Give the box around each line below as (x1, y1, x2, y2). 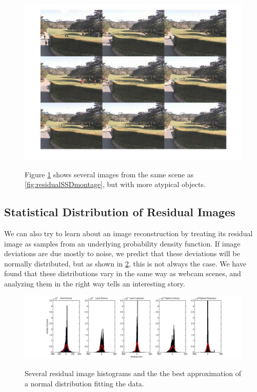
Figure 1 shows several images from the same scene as (25, 169, 194, 179)
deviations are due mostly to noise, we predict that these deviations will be (4, 248, 240, 259)
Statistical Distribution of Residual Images (4, 204, 235, 220)
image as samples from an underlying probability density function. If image (4, 238, 241, 249)
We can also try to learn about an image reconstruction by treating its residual (4, 228, 253, 238)
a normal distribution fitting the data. (25, 378, 144, 389)
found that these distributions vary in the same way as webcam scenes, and (4, 268, 241, 279)
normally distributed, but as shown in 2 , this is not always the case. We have (4, 258, 246, 269)
